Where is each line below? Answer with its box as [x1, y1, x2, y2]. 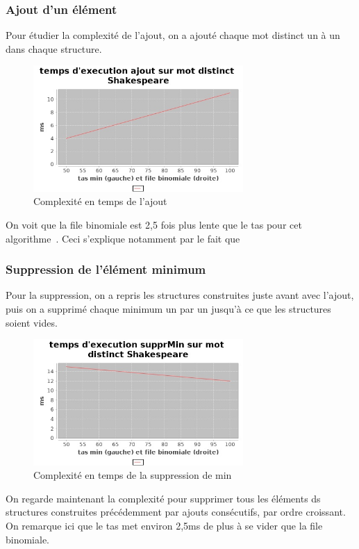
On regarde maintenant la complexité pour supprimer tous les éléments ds [6, 491, 321, 505]
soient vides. [6, 315, 58, 329]
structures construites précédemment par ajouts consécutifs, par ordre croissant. [6, 505, 346, 519]
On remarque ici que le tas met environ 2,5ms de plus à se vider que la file [6, 518, 323, 532]
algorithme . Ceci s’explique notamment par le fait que [6, 231, 240, 245]
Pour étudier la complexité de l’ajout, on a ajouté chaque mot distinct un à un [6, 28, 340, 42]
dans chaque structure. [6, 41, 102, 56]
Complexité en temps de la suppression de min [33, 468, 232, 482]
